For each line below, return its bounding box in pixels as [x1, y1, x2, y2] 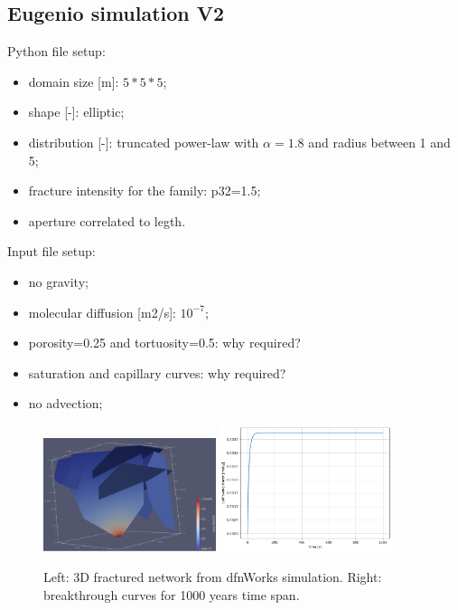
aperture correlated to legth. [28, 211, 186, 230]
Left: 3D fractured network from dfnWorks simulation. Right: [43, 567, 382, 586]
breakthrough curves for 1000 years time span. [43, 585, 300, 604]
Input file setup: [7, 242, 96, 261]
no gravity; [28, 272, 89, 291]
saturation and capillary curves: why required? [28, 363, 286, 382]
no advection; [28, 394, 103, 413]
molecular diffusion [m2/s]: [28, 302, 176, 321]
